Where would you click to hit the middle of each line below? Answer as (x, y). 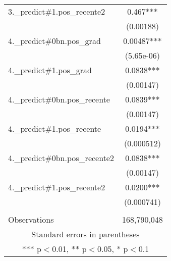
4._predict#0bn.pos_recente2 (61, 158)
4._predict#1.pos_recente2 (57, 187)
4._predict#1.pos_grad (50, 70)
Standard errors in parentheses (85, 234)
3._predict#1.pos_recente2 (57, 11)
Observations (31, 219)
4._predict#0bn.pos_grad (54, 41)
